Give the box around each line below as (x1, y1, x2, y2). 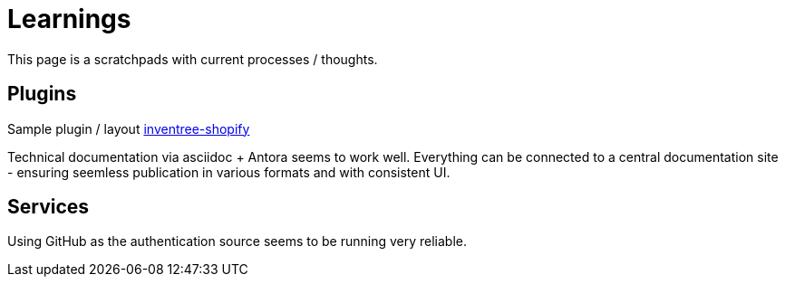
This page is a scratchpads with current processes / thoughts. (7, 51, 378, 67)
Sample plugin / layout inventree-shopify (7, 120, 250, 137)
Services (7, 195, 90, 219)
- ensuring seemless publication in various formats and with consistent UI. (7, 164, 451, 180)
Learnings (7, 4, 131, 34)
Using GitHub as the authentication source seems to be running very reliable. (7, 233, 468, 250)
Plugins (7, 82, 77, 106)
